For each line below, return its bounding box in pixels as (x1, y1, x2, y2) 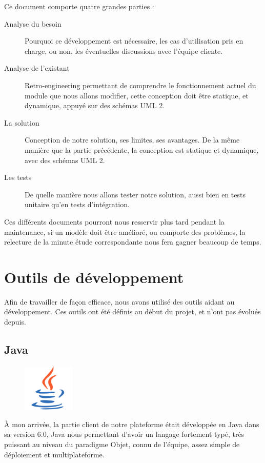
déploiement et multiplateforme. (4, 449, 105, 459)
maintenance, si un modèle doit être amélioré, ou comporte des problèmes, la (4, 226, 246, 237)
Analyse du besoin (4, 18, 62, 29)
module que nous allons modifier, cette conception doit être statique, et (25, 90, 249, 100)
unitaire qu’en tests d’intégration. (25, 199, 130, 210)
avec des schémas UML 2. (25, 154, 105, 165)
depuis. (4, 316, 26, 327)
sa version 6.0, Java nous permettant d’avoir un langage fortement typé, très (4, 429, 244, 439)
